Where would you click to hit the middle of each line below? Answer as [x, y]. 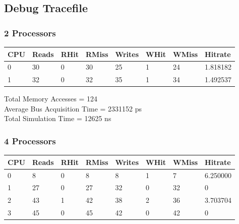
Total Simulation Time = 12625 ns [58, 118]
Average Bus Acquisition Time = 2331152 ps [73, 108]
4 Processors [30, 141]
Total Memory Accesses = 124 [51, 99]
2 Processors [30, 33]
